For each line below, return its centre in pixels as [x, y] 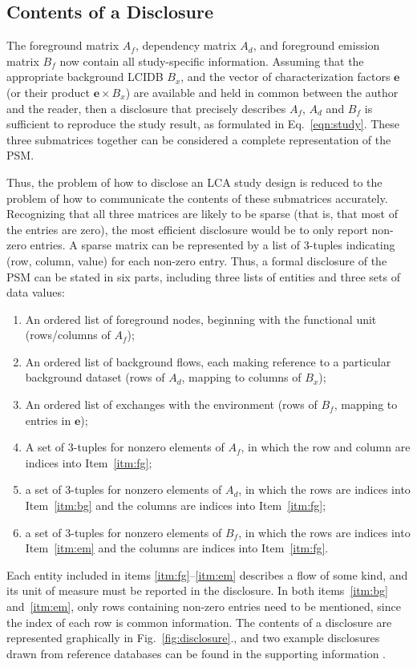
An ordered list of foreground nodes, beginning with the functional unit [201, 319]
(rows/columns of [68, 335]
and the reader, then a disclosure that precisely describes [146, 108]
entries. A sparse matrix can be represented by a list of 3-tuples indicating [213, 245]
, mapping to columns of [241, 377]
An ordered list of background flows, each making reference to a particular [208, 361]
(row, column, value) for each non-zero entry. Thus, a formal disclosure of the [197, 260]
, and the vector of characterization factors [285, 77]
